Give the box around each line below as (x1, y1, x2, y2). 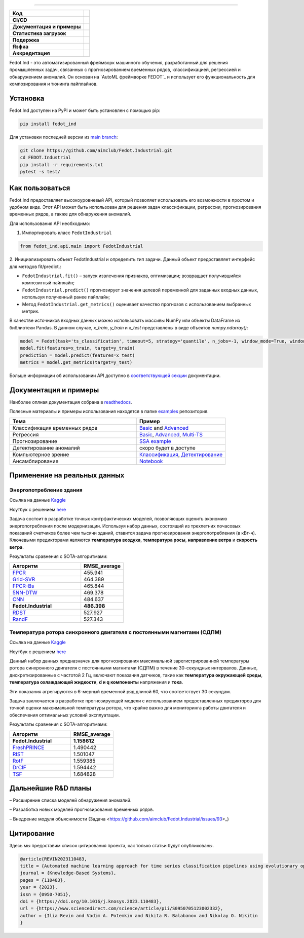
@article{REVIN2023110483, (20, 856, 87, 861)
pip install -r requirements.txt (20, 162, 103, 167)
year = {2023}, (20, 884, 58, 890)
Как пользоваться (9, 183, 70, 192)
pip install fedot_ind (20, 121, 77, 127)
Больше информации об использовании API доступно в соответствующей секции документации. (9, 372, 221, 379)
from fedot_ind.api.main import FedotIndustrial (20, 243, 143, 249)
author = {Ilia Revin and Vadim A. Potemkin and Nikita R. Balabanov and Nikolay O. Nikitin (20, 913, 258, 918)
